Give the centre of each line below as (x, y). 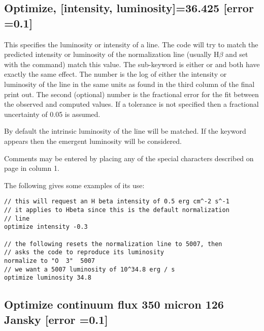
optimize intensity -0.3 (46, 227)
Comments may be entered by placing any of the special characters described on (129, 158)
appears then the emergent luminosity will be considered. (93, 141)
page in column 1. (32, 168)
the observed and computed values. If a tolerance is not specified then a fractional (131, 104)
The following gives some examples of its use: (74, 185)
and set (237, 54)
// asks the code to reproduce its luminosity (84, 252)
